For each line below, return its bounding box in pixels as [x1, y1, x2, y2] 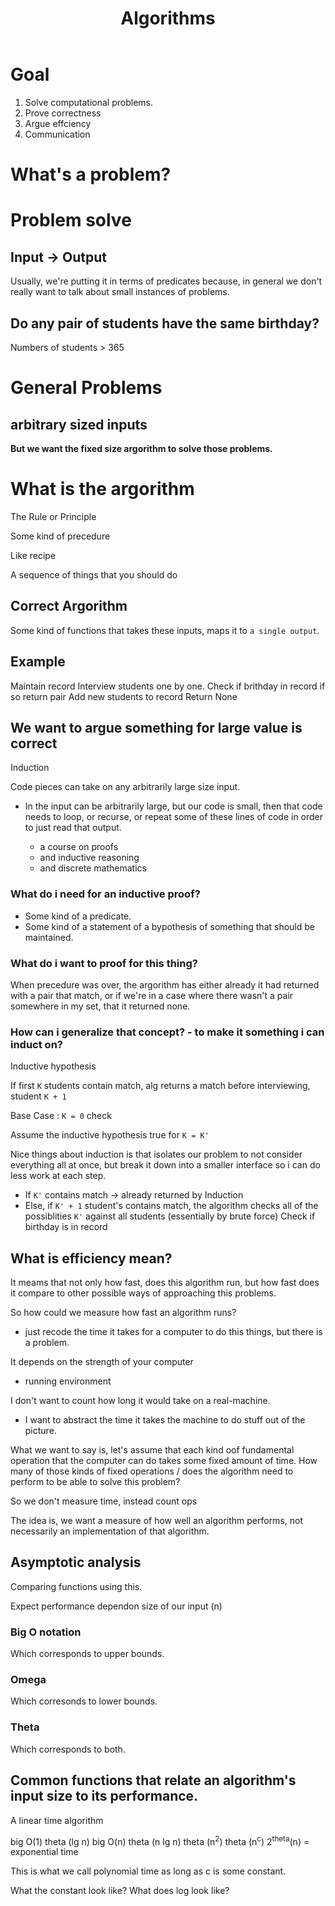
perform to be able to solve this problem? [10, 1476, 181, 1488]
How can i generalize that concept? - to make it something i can [10, 1025, 325, 1039]
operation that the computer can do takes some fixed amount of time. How [10, 1455, 318, 1467]
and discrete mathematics [39, 862, 147, 874]
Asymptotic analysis [10, 1554, 142, 1571]
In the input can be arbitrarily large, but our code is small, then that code [24, 800, 323, 812]
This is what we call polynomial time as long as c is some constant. [10, 1865, 287, 1877]
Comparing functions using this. [10, 1580, 143, 1592]
